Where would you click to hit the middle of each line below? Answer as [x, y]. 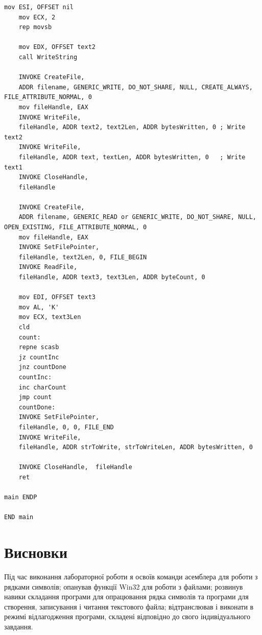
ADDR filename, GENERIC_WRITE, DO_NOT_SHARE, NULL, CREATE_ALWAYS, [136, 87]
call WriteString [48, 57]
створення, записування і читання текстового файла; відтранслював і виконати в [129, 606]
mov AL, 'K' [39, 307]
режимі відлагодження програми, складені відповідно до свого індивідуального [127, 616]
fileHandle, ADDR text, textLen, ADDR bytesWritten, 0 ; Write [132, 157]
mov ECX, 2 [37, 17]
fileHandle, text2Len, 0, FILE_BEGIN [83, 257]
